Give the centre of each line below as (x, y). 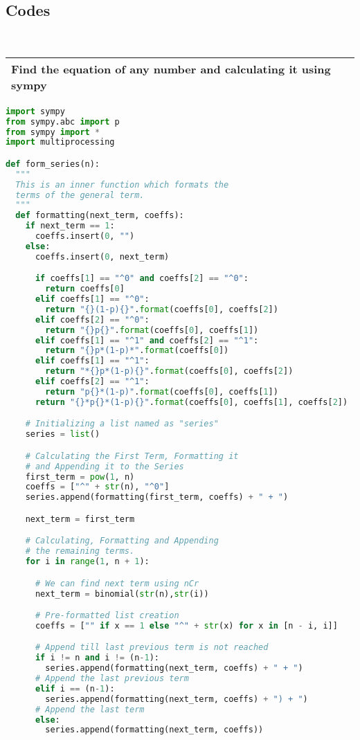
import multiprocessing (60, 142)
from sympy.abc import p (63, 121)
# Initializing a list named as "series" (122, 424)
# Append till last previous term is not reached (152, 648)
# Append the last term (90, 709)
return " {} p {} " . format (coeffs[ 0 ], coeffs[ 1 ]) (152, 330)
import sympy (35, 111)
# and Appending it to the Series (105, 466)
